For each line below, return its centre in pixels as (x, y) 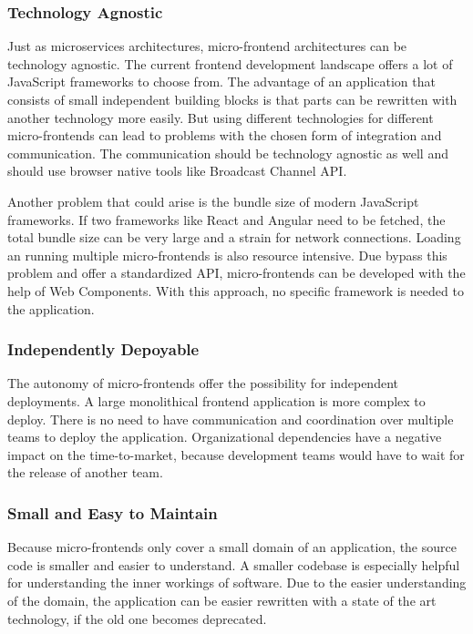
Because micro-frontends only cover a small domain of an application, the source (232, 547)
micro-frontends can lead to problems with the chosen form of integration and (225, 135)
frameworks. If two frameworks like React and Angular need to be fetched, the (226, 219)
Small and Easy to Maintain (113, 512)
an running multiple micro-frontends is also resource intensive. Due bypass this (227, 255)
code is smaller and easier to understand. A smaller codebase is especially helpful (234, 564)
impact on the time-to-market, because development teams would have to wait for (236, 454)
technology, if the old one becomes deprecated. (137, 618)
